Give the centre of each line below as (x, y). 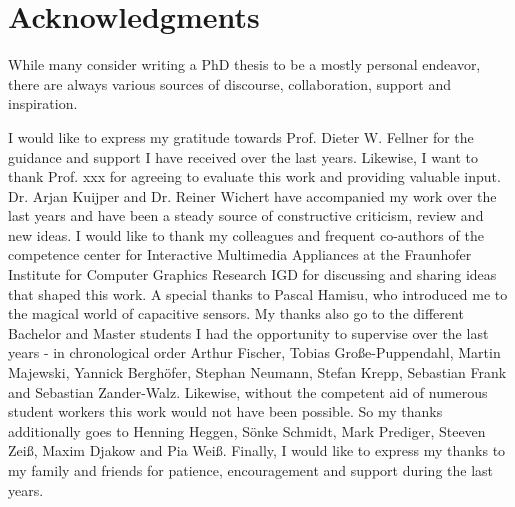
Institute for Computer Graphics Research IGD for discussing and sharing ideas (252, 274)
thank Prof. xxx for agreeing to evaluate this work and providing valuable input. (254, 176)
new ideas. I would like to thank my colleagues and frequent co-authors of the (246, 234)
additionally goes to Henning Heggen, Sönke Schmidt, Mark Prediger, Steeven (247, 430)
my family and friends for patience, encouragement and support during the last (251, 470)
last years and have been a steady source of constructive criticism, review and (246, 215)
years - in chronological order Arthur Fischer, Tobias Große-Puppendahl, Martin (254, 352)
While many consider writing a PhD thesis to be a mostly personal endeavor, (244, 64)
